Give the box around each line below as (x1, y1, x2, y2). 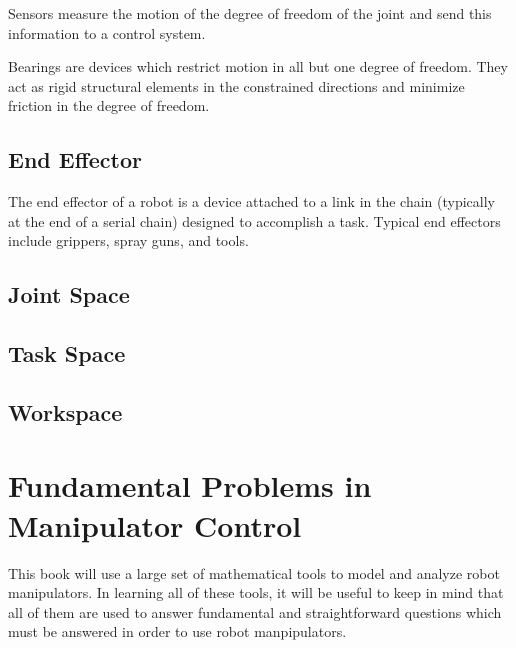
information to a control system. (8, 22, 206, 43)
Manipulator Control (8, 504, 302, 545)
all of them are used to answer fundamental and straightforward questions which (8, 601, 502, 622)
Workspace (8, 396, 123, 427)
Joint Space (8, 279, 130, 310)
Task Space (8, 338, 126, 369)
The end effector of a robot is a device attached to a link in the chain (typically (8, 191, 496, 212)
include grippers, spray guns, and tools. (8, 230, 249, 251)
